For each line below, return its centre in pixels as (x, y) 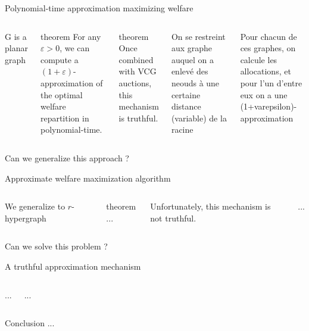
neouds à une (195, 82)
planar (16, 48)
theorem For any (71, 36)
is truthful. (138, 118)
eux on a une (264, 94)
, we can (75, 48)
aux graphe (192, 48)
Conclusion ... (30, 323)
